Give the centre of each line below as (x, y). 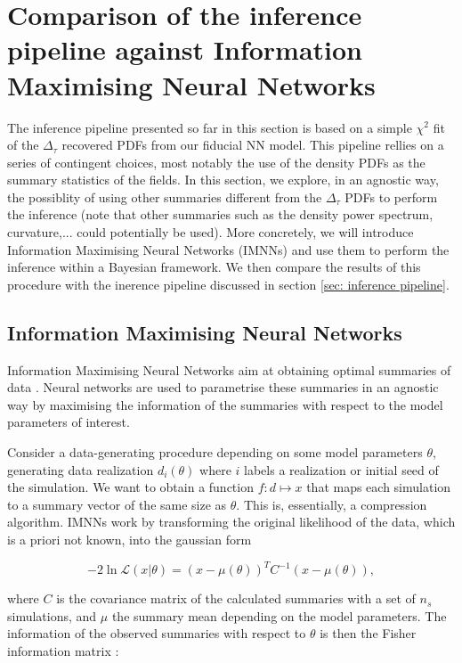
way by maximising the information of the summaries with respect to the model (225, 404)
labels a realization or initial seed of (341, 469)
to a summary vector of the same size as (117, 504)
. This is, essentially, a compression (332, 504)
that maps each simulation (379, 487)
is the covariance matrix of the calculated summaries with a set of (236, 598)
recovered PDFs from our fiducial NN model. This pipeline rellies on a (253, 145)
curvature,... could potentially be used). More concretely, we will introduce (211, 232)
